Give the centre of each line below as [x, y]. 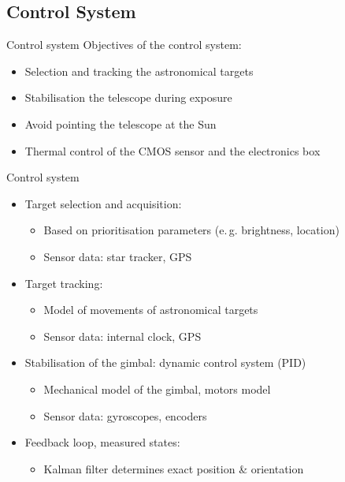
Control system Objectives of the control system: [124, 45]
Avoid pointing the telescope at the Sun [121, 123]
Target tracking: [64, 283]
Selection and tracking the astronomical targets [139, 71]
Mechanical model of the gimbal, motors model [157, 389]
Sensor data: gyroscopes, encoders [125, 415]
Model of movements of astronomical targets [151, 310]
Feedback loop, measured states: [102, 442]
